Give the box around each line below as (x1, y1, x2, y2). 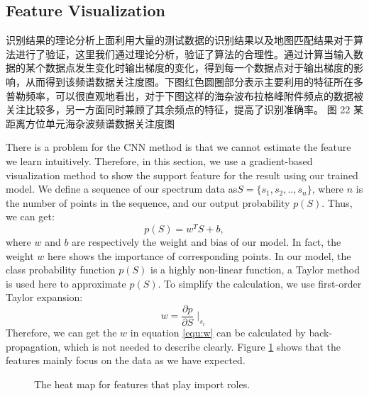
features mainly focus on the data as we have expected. (6, 353, 246, 368)
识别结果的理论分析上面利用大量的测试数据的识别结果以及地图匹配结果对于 (6, 33, 353, 47)
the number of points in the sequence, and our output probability (6, 195, 290, 210)
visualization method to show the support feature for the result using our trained (6, 167, 358, 182)
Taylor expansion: (6, 290, 83, 305)
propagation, (6, 339, 61, 353)
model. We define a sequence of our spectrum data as (6, 181, 238, 196)
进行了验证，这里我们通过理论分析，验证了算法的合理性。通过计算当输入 (15, 46, 353, 61)
